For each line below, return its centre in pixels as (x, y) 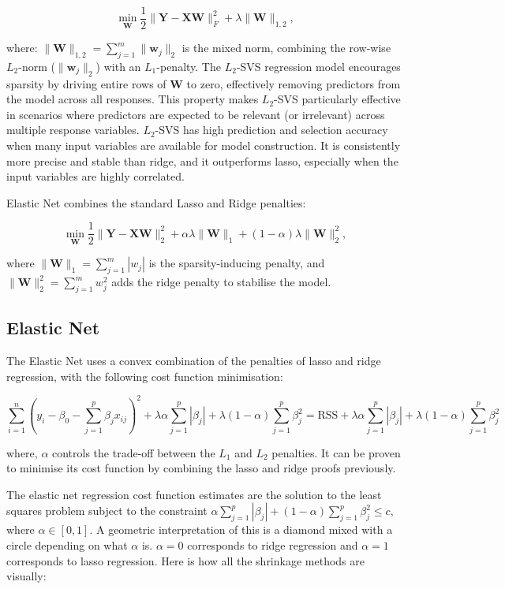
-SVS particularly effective (337, 99)
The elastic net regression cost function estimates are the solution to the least (194, 494)
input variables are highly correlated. (95, 176)
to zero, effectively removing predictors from (294, 83)
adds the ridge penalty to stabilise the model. (221, 282)
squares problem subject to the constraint (107, 511)
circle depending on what (67, 545)
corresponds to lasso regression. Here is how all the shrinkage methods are (185, 560)
